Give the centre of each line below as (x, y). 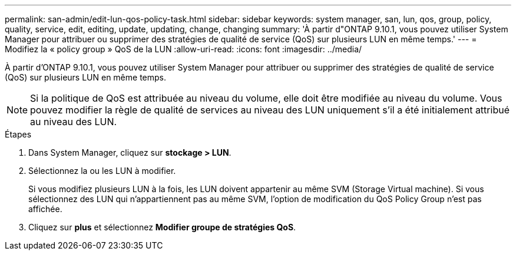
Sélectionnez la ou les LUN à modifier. (102, 171)
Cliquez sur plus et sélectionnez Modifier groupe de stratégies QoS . (162, 227)
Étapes (18, 134)
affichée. (45, 209)
